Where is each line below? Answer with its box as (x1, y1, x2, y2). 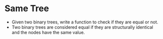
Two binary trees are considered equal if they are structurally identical (11, 24, 154, 30)
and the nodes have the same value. (11, 29, 85, 35)
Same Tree (4, 3, 49, 14)
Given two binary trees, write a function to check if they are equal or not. (11, 19, 159, 25)
